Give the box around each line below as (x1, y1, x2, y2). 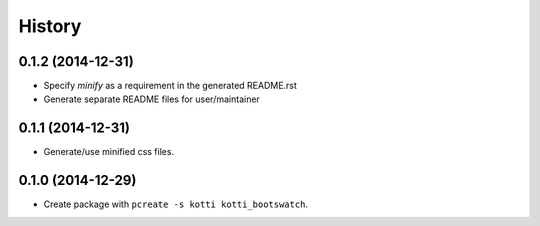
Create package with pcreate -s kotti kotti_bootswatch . (43, 198, 309, 210)
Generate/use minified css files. (43, 146, 175, 158)
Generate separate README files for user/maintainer (43, 93, 260, 105)
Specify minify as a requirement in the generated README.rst (43, 80, 297, 92)
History (18, 15, 82, 37)
